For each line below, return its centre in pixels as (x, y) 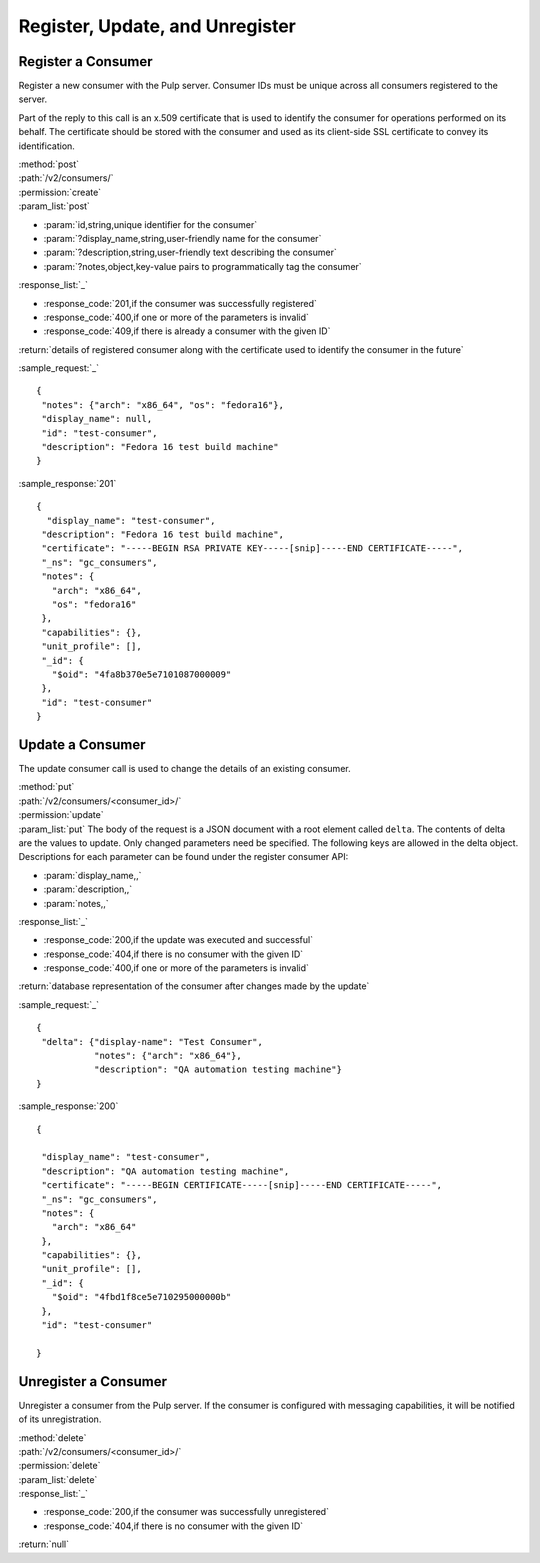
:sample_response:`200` (68, 1106)
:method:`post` (49, 164)
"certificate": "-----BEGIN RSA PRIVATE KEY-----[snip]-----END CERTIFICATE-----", (252, 548)
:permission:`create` (60, 192)
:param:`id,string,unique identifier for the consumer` (150, 224)
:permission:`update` (61, 815)
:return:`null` (44, 1544)
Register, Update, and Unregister (157, 26)
